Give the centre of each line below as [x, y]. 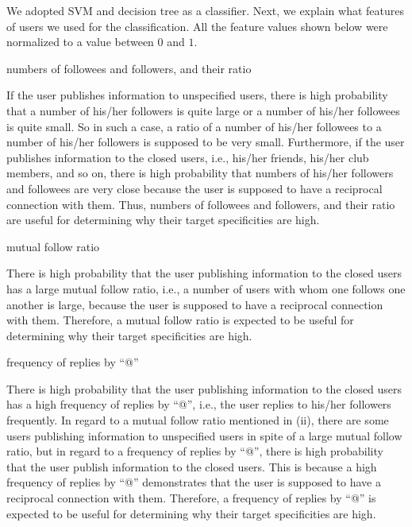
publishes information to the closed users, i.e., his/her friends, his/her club [188, 157]
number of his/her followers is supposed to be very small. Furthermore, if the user [206, 142]
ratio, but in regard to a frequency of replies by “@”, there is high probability [195, 451]
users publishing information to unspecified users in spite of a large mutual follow [204, 435]
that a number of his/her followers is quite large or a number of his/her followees [203, 110]
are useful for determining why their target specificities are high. [163, 220]
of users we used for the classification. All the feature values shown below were [197, 26]
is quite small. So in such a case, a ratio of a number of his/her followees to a [194, 126]
